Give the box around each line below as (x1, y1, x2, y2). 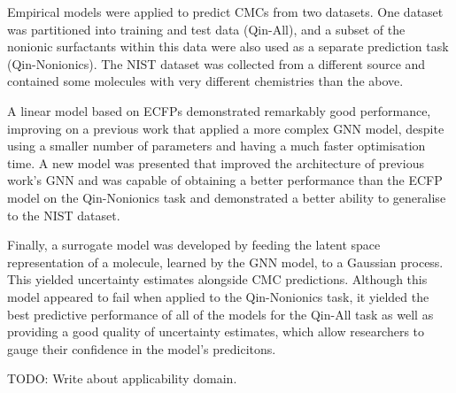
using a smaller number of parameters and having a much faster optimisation (7, 136, 426, 155)
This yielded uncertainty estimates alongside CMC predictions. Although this (7, 270, 428, 289)
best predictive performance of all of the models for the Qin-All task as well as (7, 304, 434, 323)
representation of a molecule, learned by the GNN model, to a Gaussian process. (7, 252, 444, 271)
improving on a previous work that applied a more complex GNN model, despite (7, 119, 444, 137)
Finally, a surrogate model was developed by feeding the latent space (7, 235, 381, 254)
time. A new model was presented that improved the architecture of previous (7, 153, 424, 172)
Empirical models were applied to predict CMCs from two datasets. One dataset (7, 3, 444, 20)
